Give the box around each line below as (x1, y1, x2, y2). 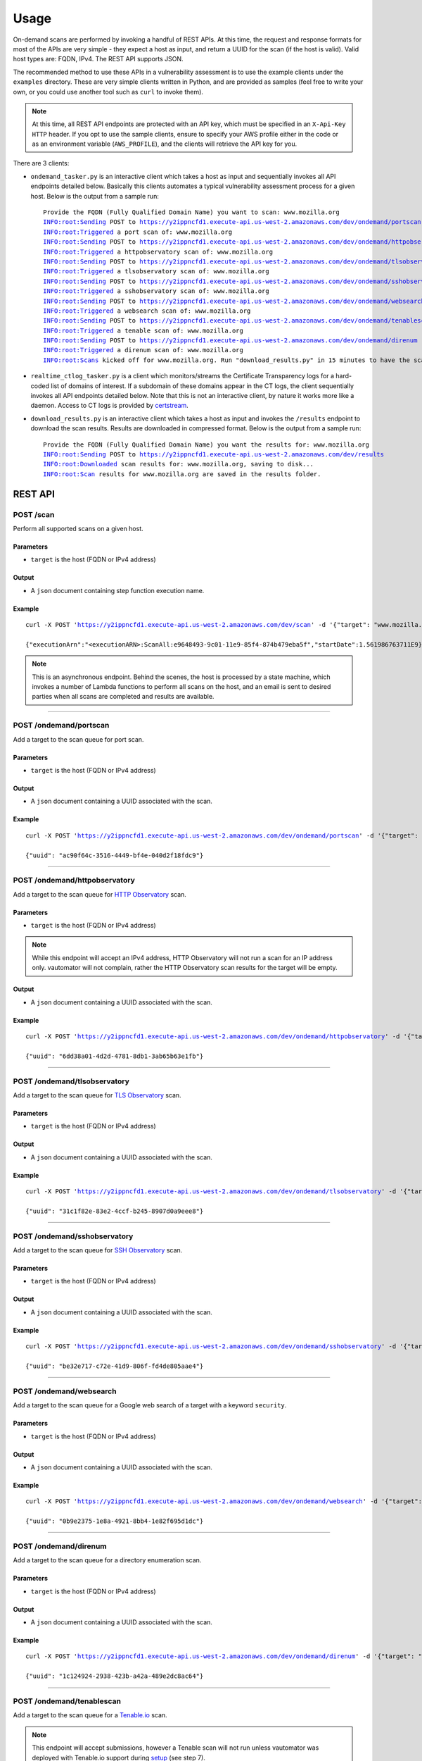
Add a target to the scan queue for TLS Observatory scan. (13, 1090, 182, 1099)
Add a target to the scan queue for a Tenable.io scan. (13, 1711, 168, 1719)
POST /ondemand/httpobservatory (13, 876, 135, 885)
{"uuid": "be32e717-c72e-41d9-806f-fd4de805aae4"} (25, 1362, 204, 1370)
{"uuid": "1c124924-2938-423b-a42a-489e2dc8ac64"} (25, 1672, 204, 1680)
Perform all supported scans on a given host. (13, 524, 143, 533)
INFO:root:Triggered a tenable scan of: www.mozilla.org (43, 326, 244, 335)
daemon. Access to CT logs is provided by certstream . (30, 402, 189, 410)
